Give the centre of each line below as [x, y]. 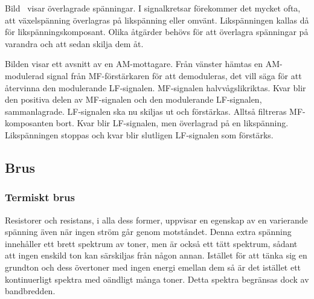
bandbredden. [30, 291]
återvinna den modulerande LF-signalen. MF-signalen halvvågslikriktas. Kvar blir [155, 87]
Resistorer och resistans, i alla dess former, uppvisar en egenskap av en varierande [156, 220]
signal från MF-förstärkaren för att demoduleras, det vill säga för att [174, 75]
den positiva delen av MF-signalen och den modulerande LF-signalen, [133, 99]
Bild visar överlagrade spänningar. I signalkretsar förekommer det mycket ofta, [153, 8]
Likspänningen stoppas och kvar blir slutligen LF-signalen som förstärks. [139, 134]
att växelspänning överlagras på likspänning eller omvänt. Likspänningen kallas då [157, 20]
